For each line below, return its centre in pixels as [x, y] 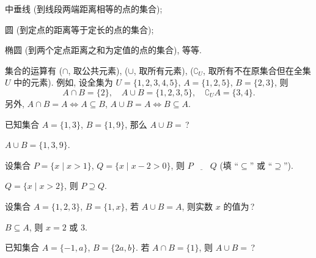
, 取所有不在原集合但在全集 [257, 70]
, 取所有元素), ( [164, 70]
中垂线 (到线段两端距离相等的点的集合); [84, 9]
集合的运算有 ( [34, 70]
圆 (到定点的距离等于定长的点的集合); [79, 29]
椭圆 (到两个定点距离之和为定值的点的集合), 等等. [103, 50]
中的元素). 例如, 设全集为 [63, 82]
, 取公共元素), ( [98, 70]
